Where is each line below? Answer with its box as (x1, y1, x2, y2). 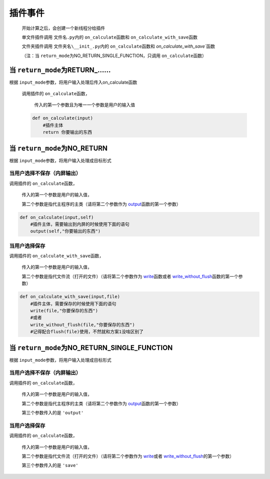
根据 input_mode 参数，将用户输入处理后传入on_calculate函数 (9, 79, 137, 85)
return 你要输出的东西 (42, 129, 92, 135)
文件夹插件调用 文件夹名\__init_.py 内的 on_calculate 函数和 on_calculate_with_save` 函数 (21, 43, 215, 50)
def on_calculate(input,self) (19, 214, 94, 220)
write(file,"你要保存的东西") (30, 308, 98, 314)
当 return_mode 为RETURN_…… (9, 66, 111, 74)
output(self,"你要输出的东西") (30, 228, 101, 234)
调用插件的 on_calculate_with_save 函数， (9, 253, 104, 259)
